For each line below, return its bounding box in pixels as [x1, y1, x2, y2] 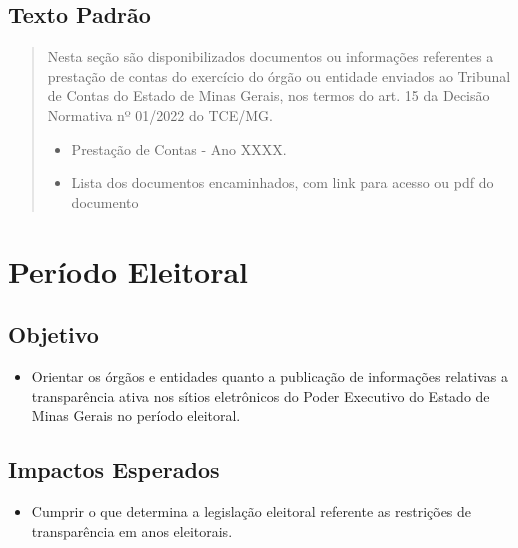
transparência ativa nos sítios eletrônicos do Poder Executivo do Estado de [31, 385, 490, 406]
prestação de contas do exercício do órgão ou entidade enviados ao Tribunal [47, 65, 511, 86]
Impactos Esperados [8, 454, 220, 485]
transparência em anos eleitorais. [31, 520, 233, 541]
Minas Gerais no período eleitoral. [31, 405, 241, 426]
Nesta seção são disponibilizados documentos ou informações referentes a [47, 46, 494, 67]
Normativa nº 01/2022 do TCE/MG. [47, 104, 273, 125]
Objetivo [8, 319, 99, 350]
